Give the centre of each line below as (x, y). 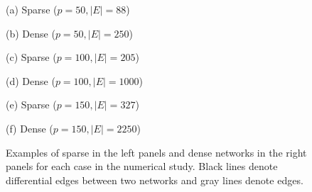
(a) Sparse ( (32, 9)
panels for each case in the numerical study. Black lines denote (142, 166)
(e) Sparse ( (31, 105)
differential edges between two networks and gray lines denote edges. (155, 180)
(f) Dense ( (29, 128)
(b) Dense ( (31, 33)
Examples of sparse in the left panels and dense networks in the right (156, 152)
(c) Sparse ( (31, 57)
